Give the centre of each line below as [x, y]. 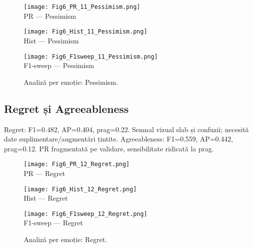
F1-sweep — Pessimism [59, 65]
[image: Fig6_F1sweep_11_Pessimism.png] [91, 56]
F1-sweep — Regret [54, 223]
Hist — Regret [46, 198]
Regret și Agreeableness [66, 108]
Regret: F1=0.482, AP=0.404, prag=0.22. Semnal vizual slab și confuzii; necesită [126, 129]
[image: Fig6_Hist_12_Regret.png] [80, 189]
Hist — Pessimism [51, 40]
